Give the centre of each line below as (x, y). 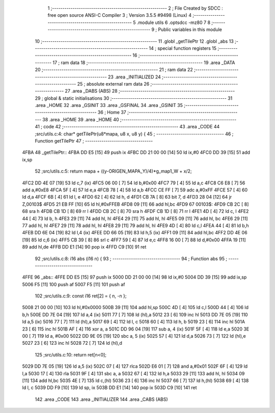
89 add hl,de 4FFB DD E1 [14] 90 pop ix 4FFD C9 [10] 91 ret (84, 247)
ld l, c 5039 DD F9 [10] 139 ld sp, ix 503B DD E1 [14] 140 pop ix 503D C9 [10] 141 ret (109, 388)
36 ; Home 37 (112, 113)
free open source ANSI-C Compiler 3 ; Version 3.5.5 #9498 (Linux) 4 (120, 15)
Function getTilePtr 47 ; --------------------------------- (94, 141)
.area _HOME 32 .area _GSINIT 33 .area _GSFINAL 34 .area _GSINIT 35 (109, 105)
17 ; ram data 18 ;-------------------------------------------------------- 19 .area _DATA (144, 62)
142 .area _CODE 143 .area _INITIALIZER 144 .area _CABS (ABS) (101, 399)
